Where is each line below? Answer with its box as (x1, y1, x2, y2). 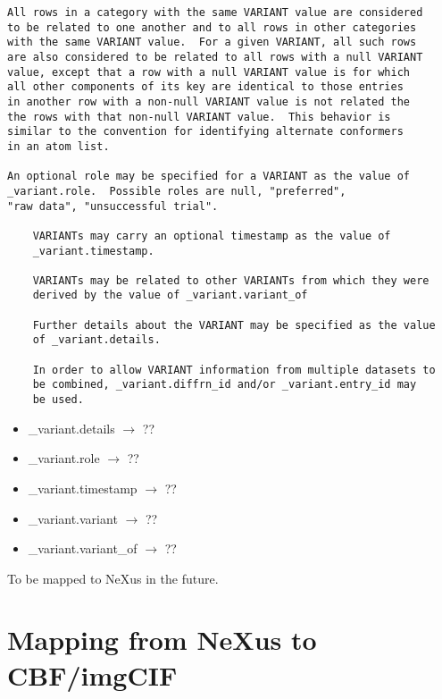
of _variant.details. (32, 333, 161, 347)
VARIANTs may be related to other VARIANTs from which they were (32, 274, 429, 287)
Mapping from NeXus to (7, 621, 317, 658)
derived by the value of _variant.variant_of (32, 289, 308, 302)
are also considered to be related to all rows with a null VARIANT (7, 50, 423, 63)
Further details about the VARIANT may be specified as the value (32, 318, 436, 332)
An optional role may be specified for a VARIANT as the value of (7, 170, 411, 183)
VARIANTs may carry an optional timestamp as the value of (32, 229, 391, 242)
